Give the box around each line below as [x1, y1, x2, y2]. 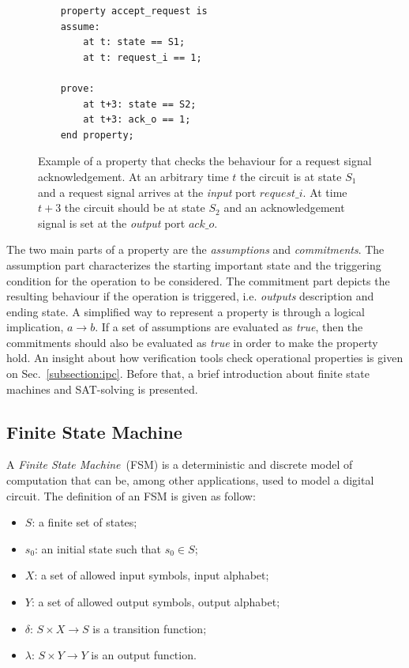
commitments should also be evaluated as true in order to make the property [6, 334, 378, 350]
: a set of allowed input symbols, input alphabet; [34, 567, 269, 583]
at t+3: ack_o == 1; [83, 114, 191, 126]
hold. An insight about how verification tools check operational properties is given [6, 349, 403, 366]
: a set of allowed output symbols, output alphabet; [31, 594, 280, 610]
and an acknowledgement [223, 199, 345, 216]
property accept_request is [60, 6, 208, 17]
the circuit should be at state [64, 199, 205, 216]
